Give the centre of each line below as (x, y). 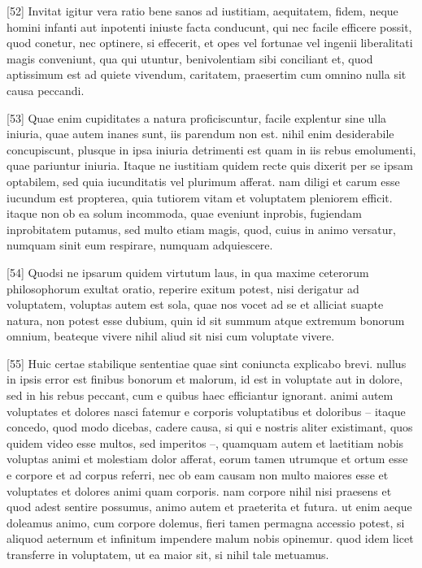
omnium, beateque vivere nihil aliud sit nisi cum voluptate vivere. (171, 336)
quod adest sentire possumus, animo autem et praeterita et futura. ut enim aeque (209, 507)
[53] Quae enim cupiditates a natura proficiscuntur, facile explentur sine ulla (197, 117)
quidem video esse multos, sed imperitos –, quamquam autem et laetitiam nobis (205, 442)
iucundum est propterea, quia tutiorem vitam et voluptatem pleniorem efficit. (200, 197)
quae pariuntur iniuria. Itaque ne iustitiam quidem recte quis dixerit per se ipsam (210, 165)
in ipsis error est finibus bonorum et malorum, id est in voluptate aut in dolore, (205, 379)
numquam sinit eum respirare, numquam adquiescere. (140, 245)
